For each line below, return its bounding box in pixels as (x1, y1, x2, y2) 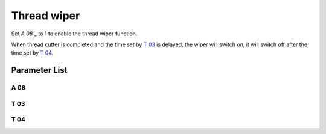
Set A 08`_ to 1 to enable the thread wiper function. (11, 30, 138, 37)
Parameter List (11, 65, 68, 75)
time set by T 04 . (11, 49, 54, 56)
